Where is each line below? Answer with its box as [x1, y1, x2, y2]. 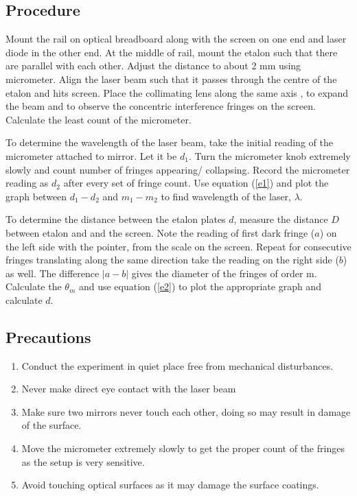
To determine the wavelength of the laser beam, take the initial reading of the [5, 135, 333, 150]
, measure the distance [233, 212, 328, 226]
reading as [5, 176, 49, 190]
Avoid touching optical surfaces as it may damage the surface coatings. [21, 477, 319, 492]
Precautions [5, 326, 91, 347]
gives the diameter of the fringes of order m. [131, 265, 317, 280]
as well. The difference [5, 265, 100, 280]
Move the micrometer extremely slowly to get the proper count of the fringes [21, 441, 345, 456]
